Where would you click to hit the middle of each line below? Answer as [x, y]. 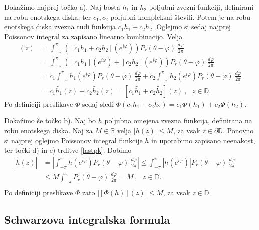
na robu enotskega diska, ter [48, 16]
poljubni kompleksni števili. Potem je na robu [181, 16]
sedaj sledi [98, 103]
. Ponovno [238, 131]
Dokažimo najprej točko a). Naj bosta [62, 7]
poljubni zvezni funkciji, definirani [201, 7]
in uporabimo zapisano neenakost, [203, 140]
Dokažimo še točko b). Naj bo [50, 121]
